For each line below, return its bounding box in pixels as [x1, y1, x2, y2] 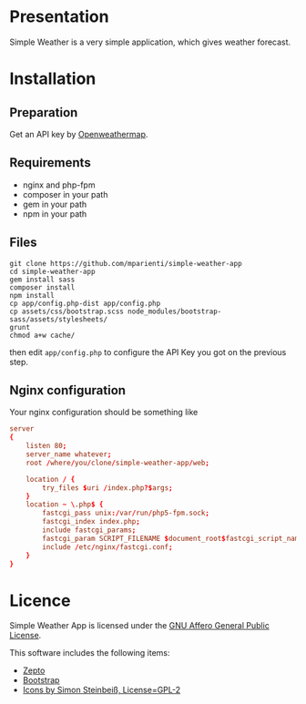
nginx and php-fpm [22, 179, 96, 190]
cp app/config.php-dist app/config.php [9, 299, 161, 308]
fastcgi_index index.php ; [42, 517, 141, 526]
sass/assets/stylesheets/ [9, 314, 107, 324]
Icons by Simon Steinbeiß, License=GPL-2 [22, 685, 181, 696]
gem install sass [9, 275, 76, 284]
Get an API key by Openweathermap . [9, 128, 148, 139]
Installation [9, 68, 97, 89]
